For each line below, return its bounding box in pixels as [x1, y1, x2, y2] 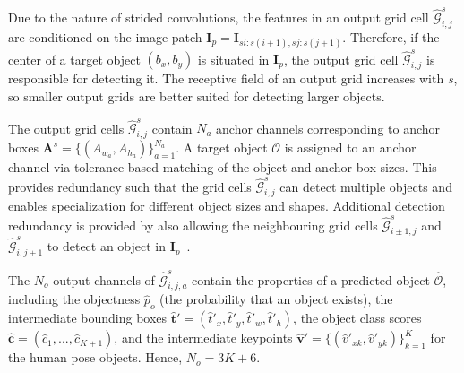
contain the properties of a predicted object [192, 270, 430, 289]
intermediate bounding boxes [8, 308, 168, 327]
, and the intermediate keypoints [114, 328, 293, 347]
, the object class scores [293, 308, 422, 327]
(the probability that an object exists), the [159, 290, 393, 308]
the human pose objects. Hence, [8, 348, 183, 367]
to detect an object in [47, 237, 167, 256]
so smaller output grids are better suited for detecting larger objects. [8, 87, 385, 106]
